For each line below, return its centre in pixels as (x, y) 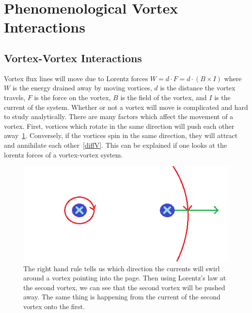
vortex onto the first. (54, 306)
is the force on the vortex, (72, 97)
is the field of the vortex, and (164, 97)
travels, (15, 97)
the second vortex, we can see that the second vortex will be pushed (124, 287)
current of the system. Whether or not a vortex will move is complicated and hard (126, 107)
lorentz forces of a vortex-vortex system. (63, 154)
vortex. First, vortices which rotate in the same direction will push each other (119, 126)
